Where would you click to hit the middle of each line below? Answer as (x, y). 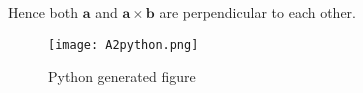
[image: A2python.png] (123, 44)
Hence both (43, 12)
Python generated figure (122, 76)
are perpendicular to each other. (257, 12)
